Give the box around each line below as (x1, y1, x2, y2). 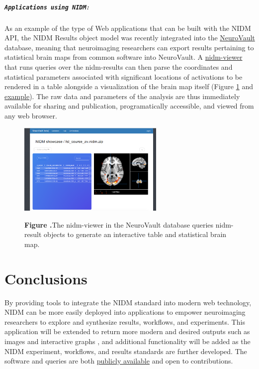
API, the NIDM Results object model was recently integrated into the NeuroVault (4, 32, 255, 43)
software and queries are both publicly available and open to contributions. (4, 356, 233, 366)
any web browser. (4, 110, 57, 121)
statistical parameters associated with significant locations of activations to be (4, 71, 243, 82)
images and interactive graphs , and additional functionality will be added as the (4, 336, 251, 347)
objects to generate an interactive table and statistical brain (44, 229, 227, 240)
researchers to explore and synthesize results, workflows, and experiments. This (4, 316, 245, 327)
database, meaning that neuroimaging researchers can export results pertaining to (4, 42, 254, 52)
